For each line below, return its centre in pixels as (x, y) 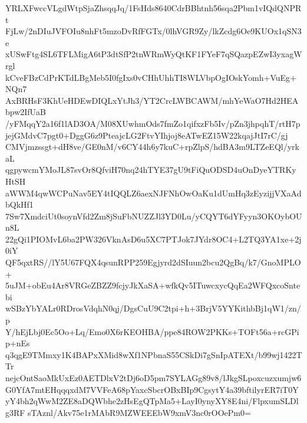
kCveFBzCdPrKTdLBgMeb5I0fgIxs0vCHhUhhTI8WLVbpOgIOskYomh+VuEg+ (151, 77)
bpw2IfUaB (26, 112)
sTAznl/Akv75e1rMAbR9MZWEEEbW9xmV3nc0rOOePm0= (139, 412)
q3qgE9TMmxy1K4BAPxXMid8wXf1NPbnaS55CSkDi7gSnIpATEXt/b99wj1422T (154, 354)
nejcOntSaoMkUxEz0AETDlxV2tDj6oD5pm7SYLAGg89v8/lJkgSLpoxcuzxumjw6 (153, 378)
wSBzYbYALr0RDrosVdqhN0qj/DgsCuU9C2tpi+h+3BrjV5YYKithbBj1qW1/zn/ (153, 308)
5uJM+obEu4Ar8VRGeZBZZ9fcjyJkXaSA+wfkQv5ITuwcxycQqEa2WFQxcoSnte (153, 285)
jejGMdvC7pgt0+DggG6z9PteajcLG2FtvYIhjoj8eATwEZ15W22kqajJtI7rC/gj (147, 135)
